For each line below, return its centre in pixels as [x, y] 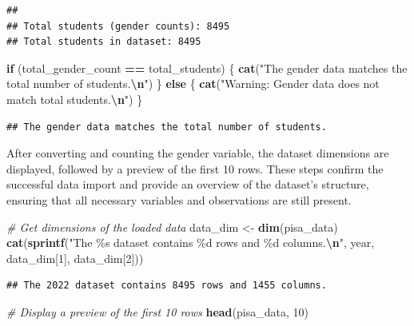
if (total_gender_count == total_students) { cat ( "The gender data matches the [207, 68]
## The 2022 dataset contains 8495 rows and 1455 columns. [167, 286]
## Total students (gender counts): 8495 [118, 26]
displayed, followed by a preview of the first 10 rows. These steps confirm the [195, 168]
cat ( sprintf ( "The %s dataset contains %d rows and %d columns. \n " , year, [191, 243]
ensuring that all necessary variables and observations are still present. [179, 199]
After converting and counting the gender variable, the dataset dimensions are [198, 153]
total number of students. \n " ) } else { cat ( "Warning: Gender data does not [193, 83]
